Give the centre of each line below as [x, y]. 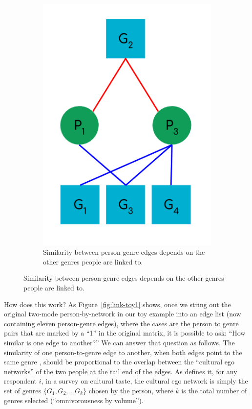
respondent [21, 381]
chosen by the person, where [131, 390]
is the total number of [214, 390]
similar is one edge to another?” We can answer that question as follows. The [119, 342]
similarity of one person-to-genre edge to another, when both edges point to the [123, 352]
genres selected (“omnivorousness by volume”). [74, 400]
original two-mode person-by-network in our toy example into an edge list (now [123, 314]
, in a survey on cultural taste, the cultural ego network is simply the [145, 381]
